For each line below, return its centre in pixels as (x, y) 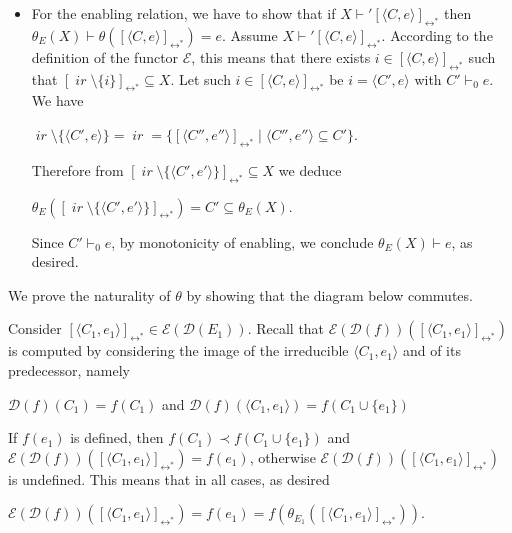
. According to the (437, 34)
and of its (431, 350)
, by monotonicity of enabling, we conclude (242, 241)
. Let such (200, 78)
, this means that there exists (281, 56)
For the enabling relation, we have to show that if (183, 13)
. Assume (249, 34)
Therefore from (77, 169)
